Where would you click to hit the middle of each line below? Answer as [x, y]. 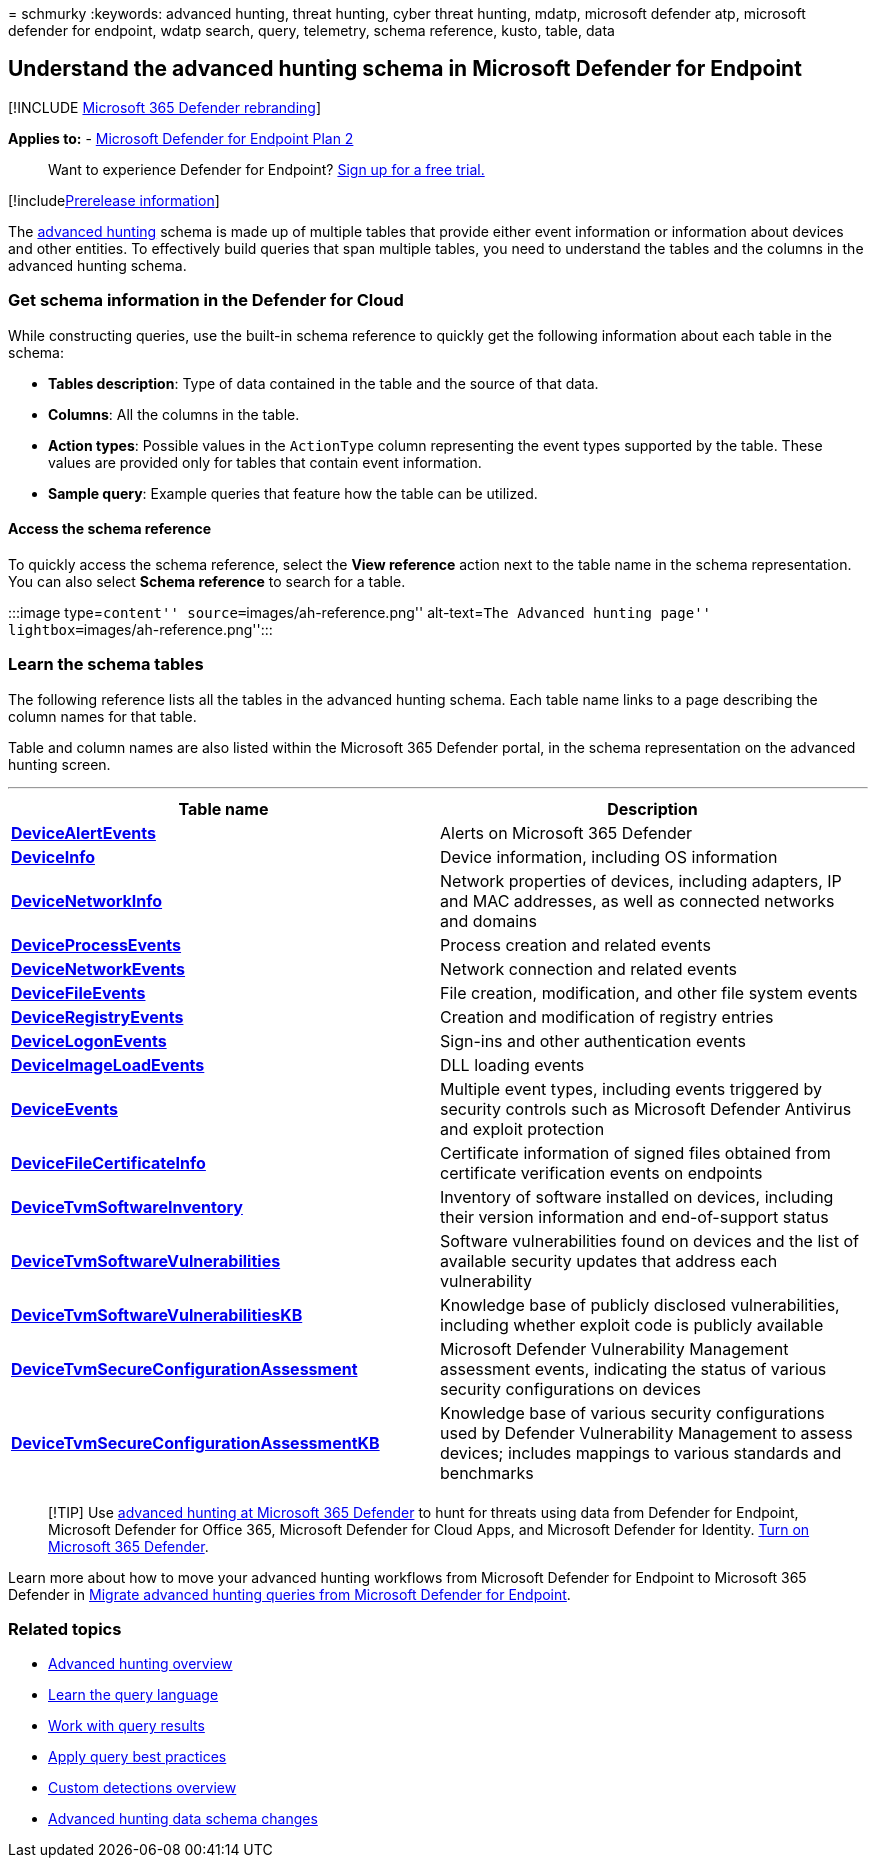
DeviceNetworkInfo [87, 900]
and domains [488, 920]
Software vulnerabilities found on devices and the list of [649, 1240]
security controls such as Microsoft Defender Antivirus [646, 1108]
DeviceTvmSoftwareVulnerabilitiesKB [157, 1314]
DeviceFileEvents [78, 992]
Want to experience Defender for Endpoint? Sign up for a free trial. [266, 169]
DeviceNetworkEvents [98, 968]
